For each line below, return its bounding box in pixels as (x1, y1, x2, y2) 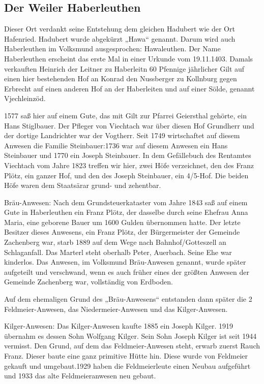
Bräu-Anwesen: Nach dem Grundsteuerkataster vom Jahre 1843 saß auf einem (4, 197, 248, 207)
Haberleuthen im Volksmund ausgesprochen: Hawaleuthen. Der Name (4, 43, 221, 54)
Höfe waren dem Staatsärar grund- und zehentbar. (4, 180, 161, 190)
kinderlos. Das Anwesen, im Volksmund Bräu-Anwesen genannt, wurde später (4, 257, 246, 267)
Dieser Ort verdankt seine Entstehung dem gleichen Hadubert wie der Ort (4, 23, 235, 34)
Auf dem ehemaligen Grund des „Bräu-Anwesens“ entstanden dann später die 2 (4, 294, 252, 304)
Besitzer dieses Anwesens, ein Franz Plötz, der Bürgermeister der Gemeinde (4, 227, 240, 237)
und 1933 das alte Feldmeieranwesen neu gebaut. (4, 370, 156, 381)
